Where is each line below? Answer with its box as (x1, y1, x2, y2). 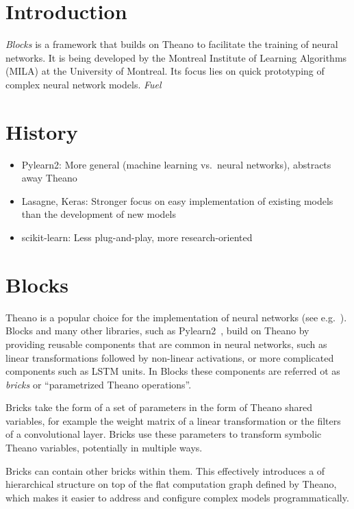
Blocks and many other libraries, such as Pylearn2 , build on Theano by (5, 323, 309, 338)
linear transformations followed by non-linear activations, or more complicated (5, 350, 334, 364)
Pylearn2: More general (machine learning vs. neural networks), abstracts (21, 157, 331, 171)
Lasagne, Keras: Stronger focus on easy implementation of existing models (21, 193, 333, 208)
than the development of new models (21, 207, 177, 221)
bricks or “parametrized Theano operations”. (5, 377, 192, 391)
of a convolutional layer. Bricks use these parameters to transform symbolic (5, 427, 322, 441)
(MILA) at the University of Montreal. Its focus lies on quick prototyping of (5, 64, 325, 78)
